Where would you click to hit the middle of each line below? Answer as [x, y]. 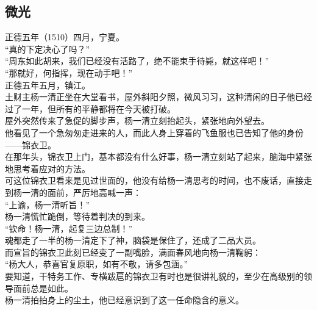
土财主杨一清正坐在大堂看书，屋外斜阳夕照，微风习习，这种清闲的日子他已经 [158, 97]
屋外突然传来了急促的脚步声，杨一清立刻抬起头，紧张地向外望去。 [137, 121]
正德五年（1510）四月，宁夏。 [65, 37]
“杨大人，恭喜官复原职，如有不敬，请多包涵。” [97, 264]
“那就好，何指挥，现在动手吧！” [69, 72]
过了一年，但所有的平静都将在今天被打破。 [90, 108]
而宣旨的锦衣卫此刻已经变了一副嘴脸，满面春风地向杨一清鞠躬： [133, 252]
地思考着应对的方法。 [48, 168]
